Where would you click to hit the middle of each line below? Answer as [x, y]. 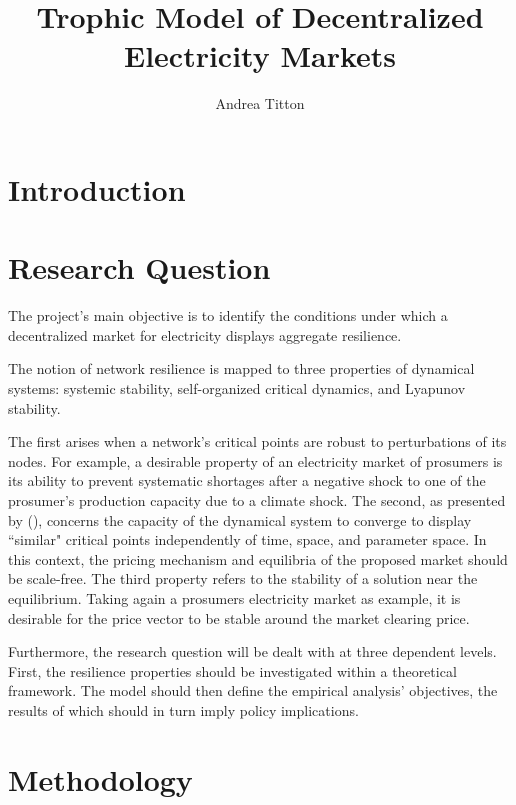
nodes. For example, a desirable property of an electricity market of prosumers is [255, 460]
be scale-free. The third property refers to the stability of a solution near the [243, 578]
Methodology [100, 778]
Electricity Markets [260, 55]
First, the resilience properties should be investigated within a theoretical [232, 670]
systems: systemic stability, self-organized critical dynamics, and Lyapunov [237, 388]
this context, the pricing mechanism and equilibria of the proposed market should [258, 558]
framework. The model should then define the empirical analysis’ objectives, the [253, 690]
